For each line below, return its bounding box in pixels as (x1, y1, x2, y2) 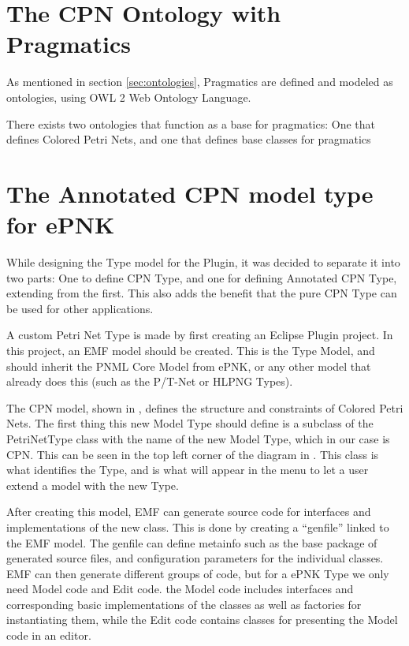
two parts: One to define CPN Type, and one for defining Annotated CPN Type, (6, 269, 397, 286)
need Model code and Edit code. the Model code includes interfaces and (6, 581, 354, 597)
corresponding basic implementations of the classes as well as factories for (6, 596, 362, 612)
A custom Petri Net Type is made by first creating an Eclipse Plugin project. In (6, 327, 393, 343)
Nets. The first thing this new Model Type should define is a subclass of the (6, 415, 374, 431)
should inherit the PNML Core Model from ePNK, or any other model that (6, 357, 371, 374)
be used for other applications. (6, 300, 154, 316)
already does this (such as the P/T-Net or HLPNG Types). (6, 373, 293, 390)
